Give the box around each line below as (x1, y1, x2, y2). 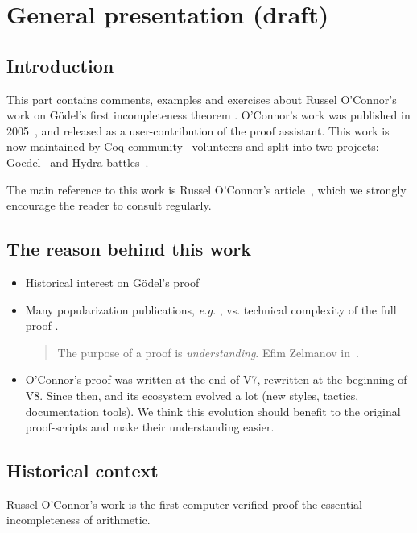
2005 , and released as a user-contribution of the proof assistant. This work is (6, 122, 390, 139)
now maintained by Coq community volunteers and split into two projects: (6, 138, 379, 155)
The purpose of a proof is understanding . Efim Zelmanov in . (57, 344, 359, 360)
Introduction (6, 52, 114, 77)
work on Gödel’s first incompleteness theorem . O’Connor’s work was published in (6, 106, 411, 123)
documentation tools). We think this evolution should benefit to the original (25, 402, 401, 419)
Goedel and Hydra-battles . (6, 153, 149, 170)
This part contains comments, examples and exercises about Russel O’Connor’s (6, 90, 397, 107)
